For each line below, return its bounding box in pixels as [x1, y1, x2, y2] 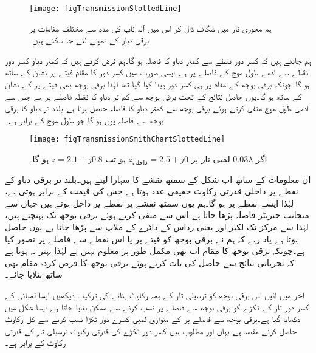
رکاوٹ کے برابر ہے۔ [5, 336, 66, 349]
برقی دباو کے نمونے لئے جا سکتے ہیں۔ [29, 33, 149, 46]
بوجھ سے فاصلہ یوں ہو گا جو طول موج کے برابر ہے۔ [5, 113, 163, 126]
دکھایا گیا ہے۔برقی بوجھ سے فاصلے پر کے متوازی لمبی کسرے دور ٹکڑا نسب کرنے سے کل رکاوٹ [5, 312, 301, 325]
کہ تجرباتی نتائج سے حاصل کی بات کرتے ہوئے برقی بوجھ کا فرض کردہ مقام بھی [5, 256, 295, 269]
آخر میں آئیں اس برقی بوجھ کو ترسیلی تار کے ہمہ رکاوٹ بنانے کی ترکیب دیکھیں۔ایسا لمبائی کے [5, 289, 304, 301]
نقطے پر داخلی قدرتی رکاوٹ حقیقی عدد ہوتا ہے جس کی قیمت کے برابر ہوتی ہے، [5, 185, 298, 197]
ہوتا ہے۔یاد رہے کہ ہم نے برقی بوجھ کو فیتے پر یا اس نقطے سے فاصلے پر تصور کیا [5, 232, 298, 245]
